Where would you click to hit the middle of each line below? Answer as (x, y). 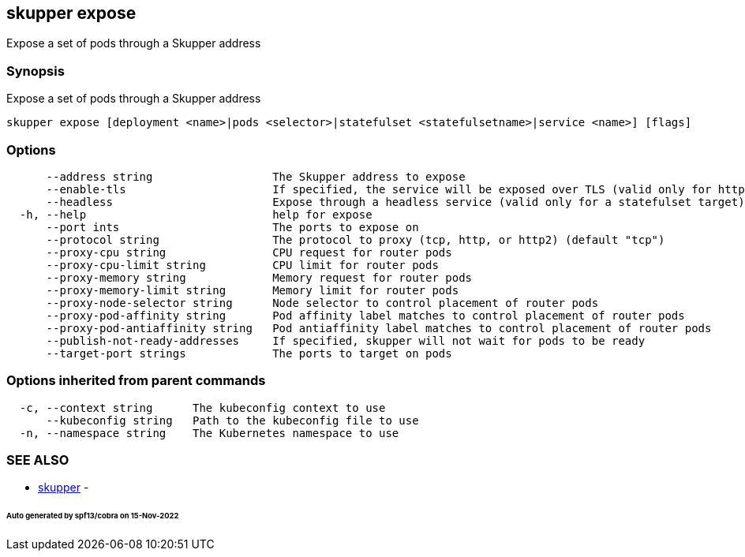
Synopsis (36, 71)
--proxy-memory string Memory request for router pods (259, 277)
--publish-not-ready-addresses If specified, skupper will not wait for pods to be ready (346, 340)
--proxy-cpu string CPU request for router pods (249, 252)
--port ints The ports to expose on (232, 227)
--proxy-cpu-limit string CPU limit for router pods (242, 265)
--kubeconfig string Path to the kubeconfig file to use (232, 420)
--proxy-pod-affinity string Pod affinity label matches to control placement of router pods (365, 315)
